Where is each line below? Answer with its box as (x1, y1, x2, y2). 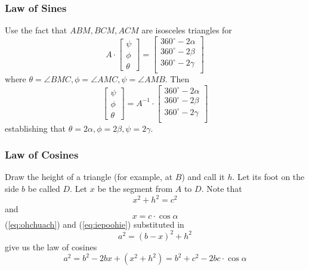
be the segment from (97, 182, 173, 195)
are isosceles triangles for (141, 24, 232, 36)
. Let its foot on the (232, 170, 305, 183)
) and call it (181, 170, 225, 183)
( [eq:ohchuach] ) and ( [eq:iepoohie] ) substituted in (5, 218, 184, 230)
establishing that (5, 122, 66, 134)
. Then (165, 73, 190, 85)
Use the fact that (5, 24, 67, 36)
